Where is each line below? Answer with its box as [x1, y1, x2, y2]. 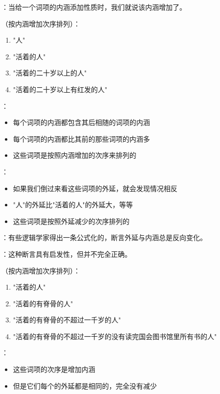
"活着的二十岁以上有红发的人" [13, 84, 108, 94]
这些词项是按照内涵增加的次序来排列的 [13, 150, 136, 160]
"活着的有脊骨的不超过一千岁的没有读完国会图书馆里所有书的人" [13, 331, 217, 341]
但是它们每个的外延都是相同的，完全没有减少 [13, 380, 157, 391]
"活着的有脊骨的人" [13, 298, 73, 308]
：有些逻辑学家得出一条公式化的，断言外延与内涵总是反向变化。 [1, 232, 207, 243]
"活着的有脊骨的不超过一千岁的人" [13, 315, 121, 325]
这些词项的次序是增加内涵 [13, 364, 95, 374]
